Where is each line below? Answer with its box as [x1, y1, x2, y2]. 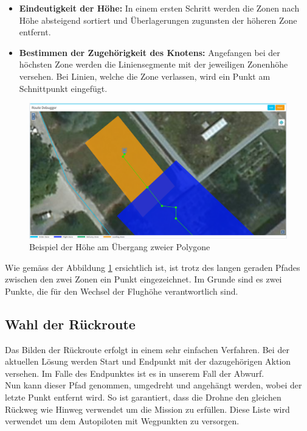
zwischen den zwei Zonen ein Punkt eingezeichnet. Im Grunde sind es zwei [5, 273, 282, 286]
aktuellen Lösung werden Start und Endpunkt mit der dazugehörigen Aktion [5, 355, 291, 368]
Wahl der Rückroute [5, 314, 136, 333]
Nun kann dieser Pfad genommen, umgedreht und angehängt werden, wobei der [5, 379, 302, 391]
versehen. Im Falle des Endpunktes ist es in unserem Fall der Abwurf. [5, 366, 264, 379]
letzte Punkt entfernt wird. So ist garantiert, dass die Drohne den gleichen [5, 391, 281, 404]
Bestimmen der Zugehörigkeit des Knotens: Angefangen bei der [19, 46, 280, 58]
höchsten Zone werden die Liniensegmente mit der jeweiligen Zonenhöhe [19, 58, 288, 71]
